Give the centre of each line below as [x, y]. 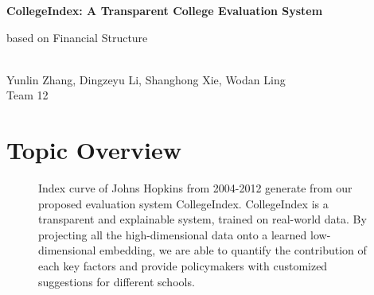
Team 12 [27, 95]
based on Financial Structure [77, 37]
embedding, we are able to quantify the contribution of [233, 250]
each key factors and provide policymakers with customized [183, 266]
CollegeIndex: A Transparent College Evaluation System [165, 10]
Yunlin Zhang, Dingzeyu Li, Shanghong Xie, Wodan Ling [146, 79]
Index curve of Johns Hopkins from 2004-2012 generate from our [195, 188]
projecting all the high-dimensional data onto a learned [173, 234]
